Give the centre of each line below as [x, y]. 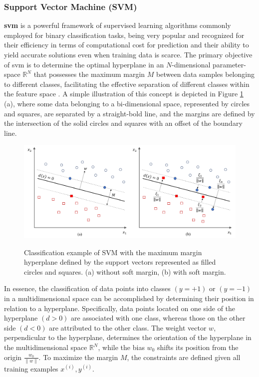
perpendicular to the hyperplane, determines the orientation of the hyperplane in [128, 337]
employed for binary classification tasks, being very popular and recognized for [124, 35]
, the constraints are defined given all [184, 357]
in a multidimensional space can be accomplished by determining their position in [129, 298]
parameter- [229, 64]
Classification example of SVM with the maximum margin [113, 252]
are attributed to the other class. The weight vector [128, 327]
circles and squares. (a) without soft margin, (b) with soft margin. [125, 271]
